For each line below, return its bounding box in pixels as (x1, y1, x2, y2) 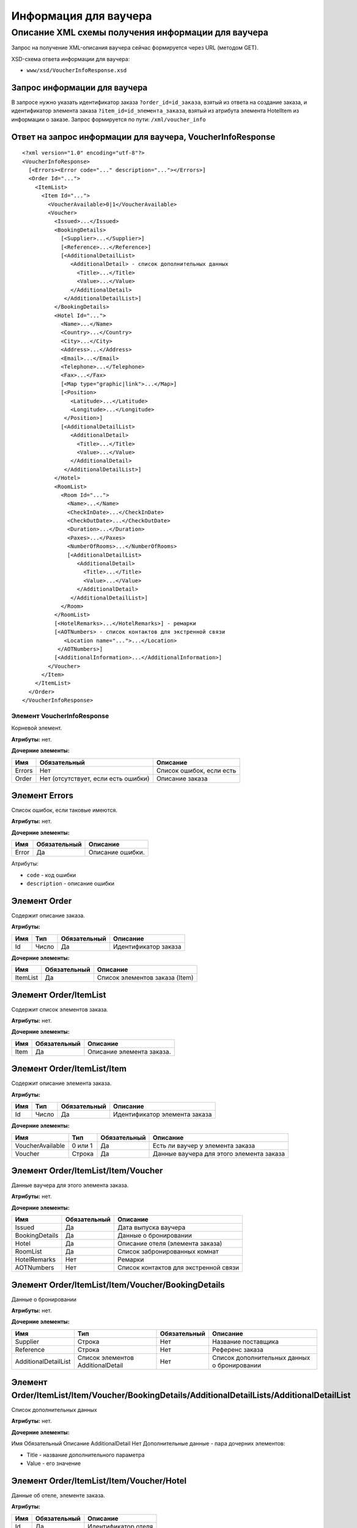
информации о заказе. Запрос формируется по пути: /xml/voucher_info (11, 116, 206, 123)
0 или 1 (72, 1141, 93, 1150)
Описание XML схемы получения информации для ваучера (11, 27, 269, 38)
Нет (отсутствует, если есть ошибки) (39, 774, 150, 782)
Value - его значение (26, 1460, 81, 1467)
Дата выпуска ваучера (117, 1223, 186, 1232)
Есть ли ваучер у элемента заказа (152, 1141, 256, 1150)
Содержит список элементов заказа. (11, 1005, 108, 1013)
